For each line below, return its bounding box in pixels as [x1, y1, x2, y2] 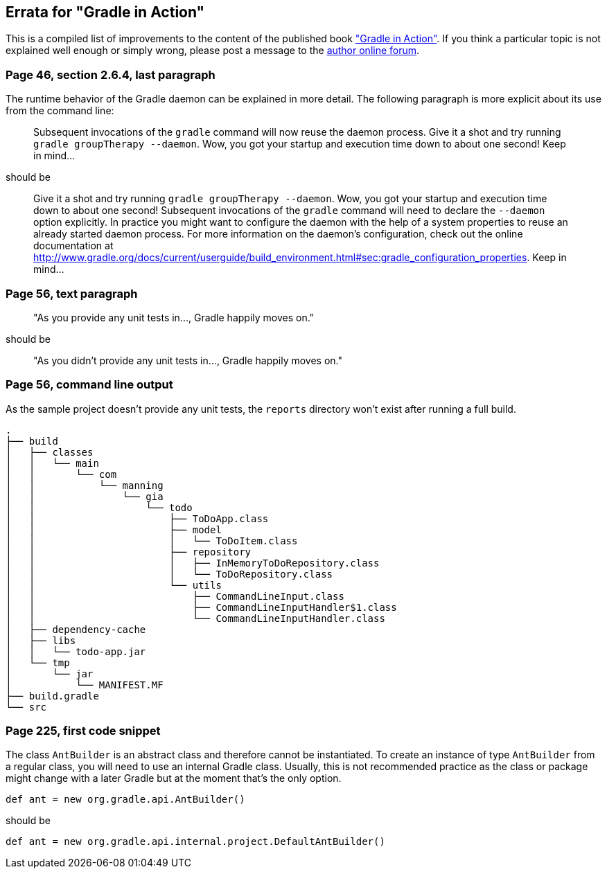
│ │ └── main [6, 457, 99, 469]
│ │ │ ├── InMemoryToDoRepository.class [6, 557, 380, 569]
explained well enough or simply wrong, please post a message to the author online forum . [6, 44, 420, 57]
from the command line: [6, 105, 114, 117]
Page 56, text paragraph [6, 286, 138, 301]
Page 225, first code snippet [6, 724, 161, 738]
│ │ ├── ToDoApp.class [6, 512, 269, 524]
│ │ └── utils [6, 579, 222, 591]
